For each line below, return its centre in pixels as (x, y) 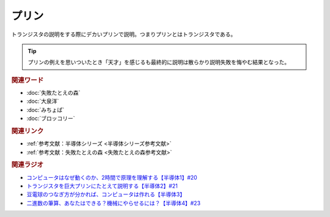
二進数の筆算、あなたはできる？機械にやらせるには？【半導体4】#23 (114, 203)
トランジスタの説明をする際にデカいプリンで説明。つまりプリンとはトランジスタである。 (124, 34)
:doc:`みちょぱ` (46, 109)
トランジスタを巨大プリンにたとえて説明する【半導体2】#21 (102, 186)
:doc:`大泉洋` (43, 101)
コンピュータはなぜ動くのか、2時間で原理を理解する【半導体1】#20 (112, 177)
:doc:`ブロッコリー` (51, 119)
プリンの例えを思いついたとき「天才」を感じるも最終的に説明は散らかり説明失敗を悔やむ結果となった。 (159, 62)
